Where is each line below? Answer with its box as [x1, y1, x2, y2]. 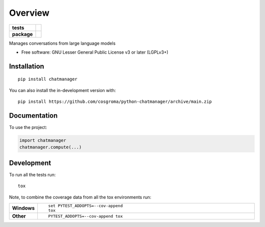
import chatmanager [19, 138, 66, 143]
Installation [9, 62, 44, 70]
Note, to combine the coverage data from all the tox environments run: [9, 194, 152, 200]
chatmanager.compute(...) [19, 144, 82, 150]
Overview [9, 7, 50, 18]
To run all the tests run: [9, 171, 56, 177]
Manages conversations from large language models [9, 40, 116, 46]
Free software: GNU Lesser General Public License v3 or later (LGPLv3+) [21, 49, 169, 55]
